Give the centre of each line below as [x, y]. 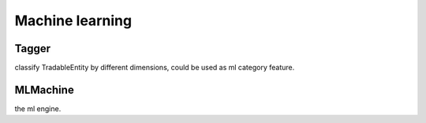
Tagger [33, 48]
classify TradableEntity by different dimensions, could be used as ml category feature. [155, 68]
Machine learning [73, 20]
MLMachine [44, 89]
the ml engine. [38, 108]
